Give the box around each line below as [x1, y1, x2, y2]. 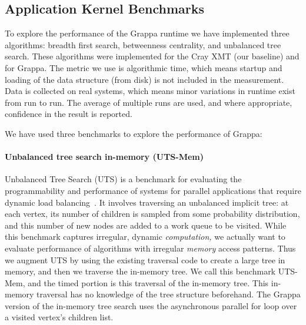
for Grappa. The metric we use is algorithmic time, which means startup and [5, 61, 282, 73]
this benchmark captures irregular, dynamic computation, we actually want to [5, 230, 285, 243]
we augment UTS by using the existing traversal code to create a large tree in [5, 253, 285, 266]
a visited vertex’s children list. [5, 311, 114, 323]
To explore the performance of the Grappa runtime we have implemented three [5, 27, 290, 39]
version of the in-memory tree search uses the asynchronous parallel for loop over [5, 299, 297, 311]
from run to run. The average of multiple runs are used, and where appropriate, [5, 96, 292, 108]
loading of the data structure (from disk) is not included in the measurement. [5, 73, 284, 85]
